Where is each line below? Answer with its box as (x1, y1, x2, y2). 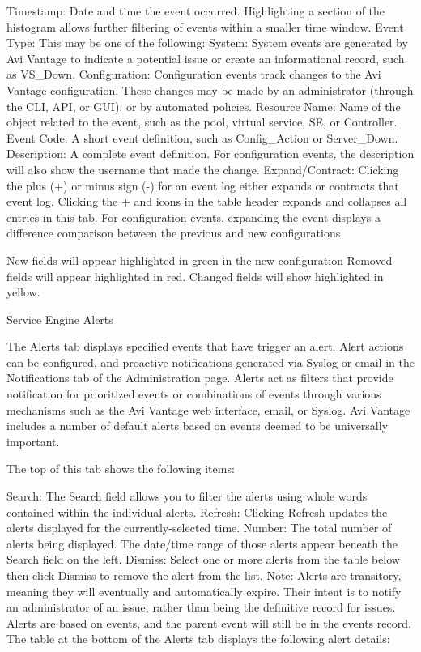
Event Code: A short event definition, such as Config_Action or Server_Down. (6, 129, 398, 146)
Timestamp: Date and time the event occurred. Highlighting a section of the (6, 2, 385, 19)
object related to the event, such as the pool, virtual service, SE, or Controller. (6, 113, 398, 130)
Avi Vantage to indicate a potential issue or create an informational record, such (6, 49, 405, 66)
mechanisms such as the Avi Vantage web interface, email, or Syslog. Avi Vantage (6, 401, 410, 418)
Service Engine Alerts (6, 310, 113, 327)
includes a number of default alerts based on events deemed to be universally (6, 417, 389, 434)
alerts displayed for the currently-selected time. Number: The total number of (6, 519, 392, 536)
